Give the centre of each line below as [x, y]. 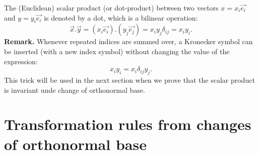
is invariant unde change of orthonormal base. [75, 90]
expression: [21, 61]
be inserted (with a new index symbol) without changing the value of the [117, 51]
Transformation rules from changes [128, 124]
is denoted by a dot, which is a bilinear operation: [121, 17]
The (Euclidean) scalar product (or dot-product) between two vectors [111, 8]
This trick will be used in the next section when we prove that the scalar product [129, 80]
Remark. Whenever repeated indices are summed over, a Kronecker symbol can [128, 41]
